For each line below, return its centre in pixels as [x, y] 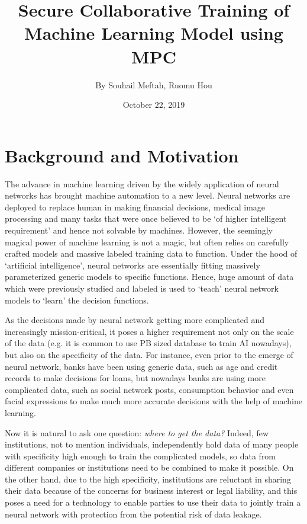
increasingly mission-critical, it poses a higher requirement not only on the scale [149, 331]
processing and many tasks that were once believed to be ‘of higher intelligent [146, 218]
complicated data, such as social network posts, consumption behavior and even [149, 389]
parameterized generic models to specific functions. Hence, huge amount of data [149, 277]
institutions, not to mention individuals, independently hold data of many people [152, 444]
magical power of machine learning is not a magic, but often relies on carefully [147, 242]
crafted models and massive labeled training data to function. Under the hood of [151, 253]
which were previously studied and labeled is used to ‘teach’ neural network [142, 288]
